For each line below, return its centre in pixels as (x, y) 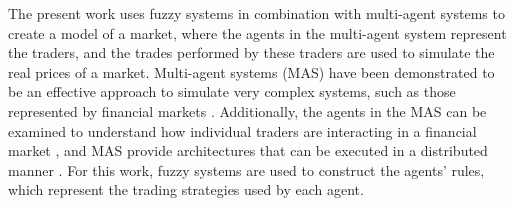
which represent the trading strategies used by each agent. (186, 189)
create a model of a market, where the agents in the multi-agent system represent (257, 32)
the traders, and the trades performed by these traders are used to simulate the (251, 52)
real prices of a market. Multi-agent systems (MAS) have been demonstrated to (251, 71)
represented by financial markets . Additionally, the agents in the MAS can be (247, 110)
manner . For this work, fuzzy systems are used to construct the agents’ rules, (246, 169)
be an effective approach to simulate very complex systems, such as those (232, 91)
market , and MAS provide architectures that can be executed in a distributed (248, 150)
